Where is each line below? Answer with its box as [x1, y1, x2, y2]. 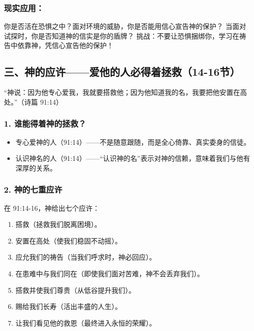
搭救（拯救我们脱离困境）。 [15, 219, 101, 229]
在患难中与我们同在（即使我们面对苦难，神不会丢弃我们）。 [15, 268, 204, 278]
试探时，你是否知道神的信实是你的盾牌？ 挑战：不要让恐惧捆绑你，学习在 [4, 30, 239, 41]
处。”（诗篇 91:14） [4, 96, 63, 107]
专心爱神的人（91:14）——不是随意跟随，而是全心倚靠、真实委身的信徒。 [15, 136, 251, 147]
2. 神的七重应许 [4, 183, 63, 196]
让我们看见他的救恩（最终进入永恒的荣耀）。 [15, 317, 156, 328]
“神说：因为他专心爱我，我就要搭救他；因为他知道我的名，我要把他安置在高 [4, 87, 247, 97]
